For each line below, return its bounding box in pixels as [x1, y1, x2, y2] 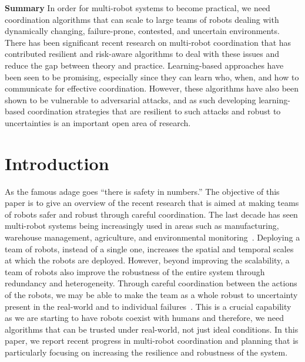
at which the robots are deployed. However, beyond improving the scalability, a [5, 254, 290, 266]
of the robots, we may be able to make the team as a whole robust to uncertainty [5, 289, 298, 300]
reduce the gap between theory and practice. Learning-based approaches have [5, 59, 284, 71]
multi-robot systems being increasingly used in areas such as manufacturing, [5, 219, 279, 232]
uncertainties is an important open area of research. [5, 116, 191, 128]
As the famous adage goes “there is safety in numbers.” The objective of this [5, 185, 280, 197]
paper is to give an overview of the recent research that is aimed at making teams [5, 197, 299, 209]
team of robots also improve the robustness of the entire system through [5, 265, 265, 278]
